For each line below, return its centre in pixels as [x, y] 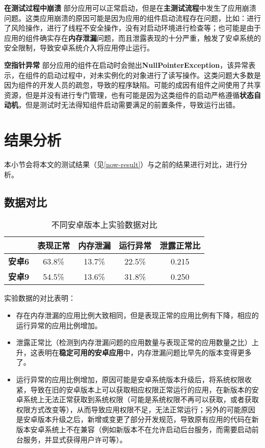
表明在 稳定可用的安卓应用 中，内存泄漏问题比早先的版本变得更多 [144, 352]
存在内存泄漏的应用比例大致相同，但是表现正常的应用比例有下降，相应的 [137, 315]
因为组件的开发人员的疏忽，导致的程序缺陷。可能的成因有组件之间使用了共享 [132, 85]
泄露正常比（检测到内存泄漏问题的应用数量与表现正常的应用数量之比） [134, 342]
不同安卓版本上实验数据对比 [104, 225]
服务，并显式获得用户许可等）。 [75, 439]
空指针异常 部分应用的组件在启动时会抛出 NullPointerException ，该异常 [126, 64]
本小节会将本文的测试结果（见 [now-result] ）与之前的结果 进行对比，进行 [122, 164]
